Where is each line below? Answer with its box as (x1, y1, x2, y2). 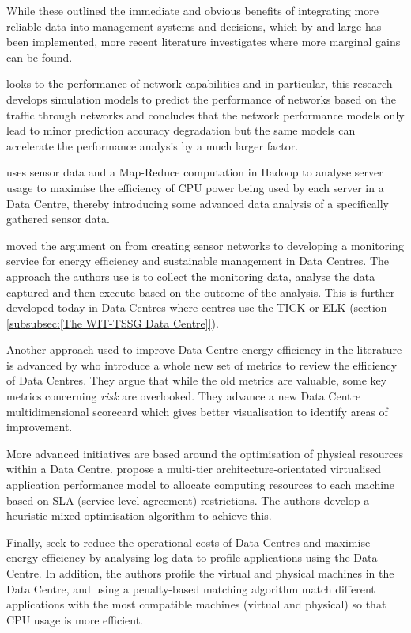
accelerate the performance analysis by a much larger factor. (6, 137, 299, 154)
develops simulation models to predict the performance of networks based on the (6, 90, 396, 107)
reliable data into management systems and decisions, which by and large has (6, 17, 382, 34)
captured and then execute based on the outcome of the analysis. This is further (6, 283, 395, 300)
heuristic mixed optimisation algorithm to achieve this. (6, 507, 272, 524)
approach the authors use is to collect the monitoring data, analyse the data (6, 267, 375, 284)
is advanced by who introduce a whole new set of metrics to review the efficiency (6, 356, 398, 373)
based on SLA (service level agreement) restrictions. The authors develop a (6, 491, 370, 508)
